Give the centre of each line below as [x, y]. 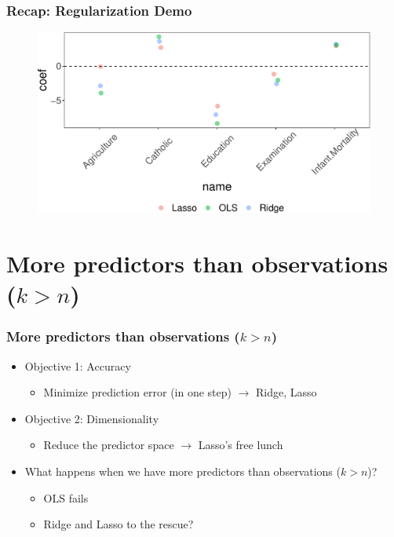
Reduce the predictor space [109, 445]
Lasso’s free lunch [241, 445]
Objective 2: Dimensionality [92, 418]
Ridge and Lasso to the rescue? [119, 524]
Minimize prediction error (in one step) [138, 392]
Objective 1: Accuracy [78, 365]
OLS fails [66, 497]
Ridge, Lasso [286, 392]
